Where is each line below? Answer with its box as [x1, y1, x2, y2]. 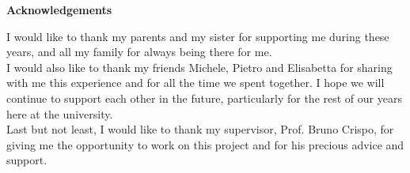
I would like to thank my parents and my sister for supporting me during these [6, 28, 389, 44]
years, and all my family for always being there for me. [6, 43, 272, 60]
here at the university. [6, 105, 113, 122]
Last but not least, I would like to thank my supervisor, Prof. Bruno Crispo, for [6, 121, 394, 137]
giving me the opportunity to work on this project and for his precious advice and [6, 136, 404, 152]
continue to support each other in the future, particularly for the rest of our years [6, 89, 402, 106]
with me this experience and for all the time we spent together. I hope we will [6, 74, 385, 91]
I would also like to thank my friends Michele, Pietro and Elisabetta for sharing [6, 58, 393, 75]
